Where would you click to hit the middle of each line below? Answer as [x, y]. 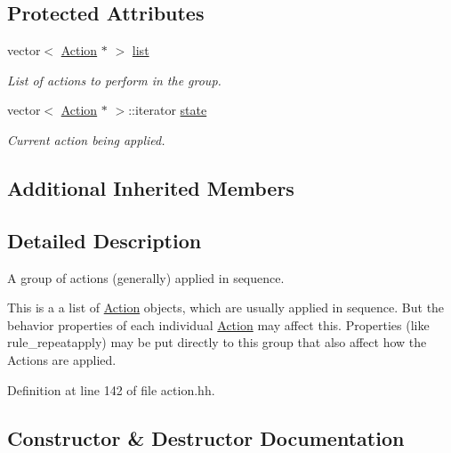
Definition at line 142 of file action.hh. [111, 389]
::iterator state [168, 110]
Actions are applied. [62, 359]
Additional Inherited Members [151, 187]
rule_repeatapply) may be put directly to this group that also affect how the [217, 342]
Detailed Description [105, 240]
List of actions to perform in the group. [114, 80]
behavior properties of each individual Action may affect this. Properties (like [218, 324]
